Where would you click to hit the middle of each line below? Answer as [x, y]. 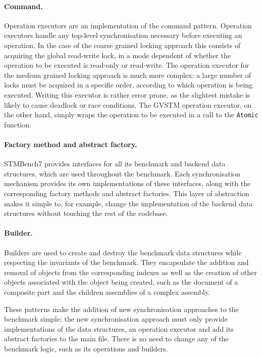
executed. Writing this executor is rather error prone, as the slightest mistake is [127, 94]
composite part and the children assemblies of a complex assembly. [107, 292]
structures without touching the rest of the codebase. [86, 213]
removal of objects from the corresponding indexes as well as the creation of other [130, 272]
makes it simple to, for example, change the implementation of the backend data [128, 203]
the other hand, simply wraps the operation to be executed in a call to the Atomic [131, 115]
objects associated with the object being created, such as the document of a [121, 282]
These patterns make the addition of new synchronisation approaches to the [121, 309]
